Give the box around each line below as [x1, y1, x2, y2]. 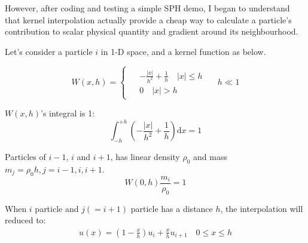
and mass [193, 150, 227, 163]
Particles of [5, 150, 46, 163]
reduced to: [5, 214, 46, 226]
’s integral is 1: [41, 107, 95, 119]
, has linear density [110, 150, 180, 163]
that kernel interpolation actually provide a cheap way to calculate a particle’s [5, 13, 292, 26]
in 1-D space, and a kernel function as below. [100, 45, 266, 57]
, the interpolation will [220, 202, 303, 214]
